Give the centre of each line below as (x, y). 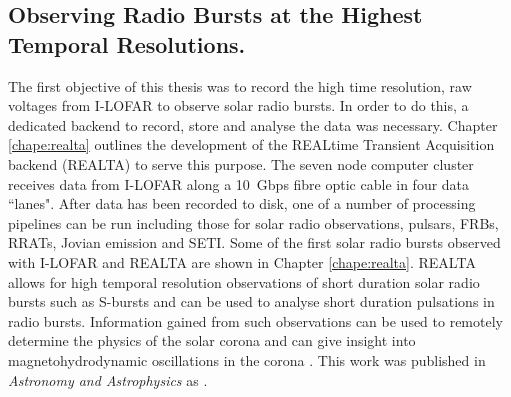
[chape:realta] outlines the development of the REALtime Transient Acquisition (251, 144)
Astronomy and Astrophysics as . (108, 379)
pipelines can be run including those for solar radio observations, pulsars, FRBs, (253, 222)
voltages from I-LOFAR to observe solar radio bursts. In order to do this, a (238, 105)
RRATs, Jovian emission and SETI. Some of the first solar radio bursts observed (254, 242)
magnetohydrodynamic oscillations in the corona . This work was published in (247, 359)
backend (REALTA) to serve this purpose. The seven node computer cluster (241, 163)
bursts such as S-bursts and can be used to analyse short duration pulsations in (251, 301)
